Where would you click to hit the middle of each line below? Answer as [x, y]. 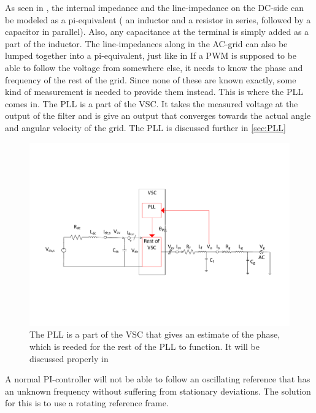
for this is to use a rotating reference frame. [87, 403]
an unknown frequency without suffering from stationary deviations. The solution [158, 391]
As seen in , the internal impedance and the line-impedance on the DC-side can [154, 7]
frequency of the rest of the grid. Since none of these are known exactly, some [151, 79]
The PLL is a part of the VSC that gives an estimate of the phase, [155, 334]
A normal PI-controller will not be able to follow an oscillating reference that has [158, 379]
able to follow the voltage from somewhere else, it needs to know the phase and [154, 67]
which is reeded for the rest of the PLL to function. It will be [145, 347]
